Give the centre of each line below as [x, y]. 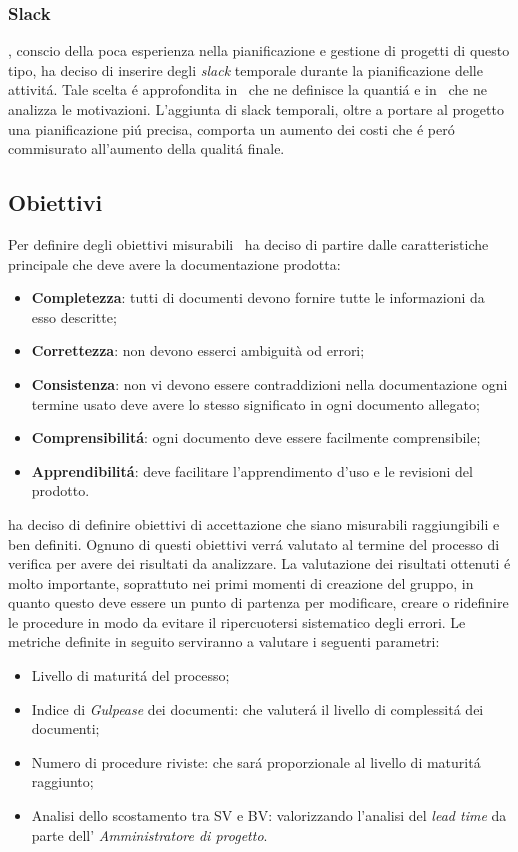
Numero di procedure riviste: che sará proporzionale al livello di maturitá [256, 761]
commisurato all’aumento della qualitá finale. [146, 148]
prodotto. [60, 490]
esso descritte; [74, 316]
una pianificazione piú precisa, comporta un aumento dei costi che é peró [231, 128]
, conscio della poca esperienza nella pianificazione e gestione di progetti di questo [259, 50]
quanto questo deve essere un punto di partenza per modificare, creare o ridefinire [258, 602]
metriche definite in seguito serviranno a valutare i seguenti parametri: [224, 641]
